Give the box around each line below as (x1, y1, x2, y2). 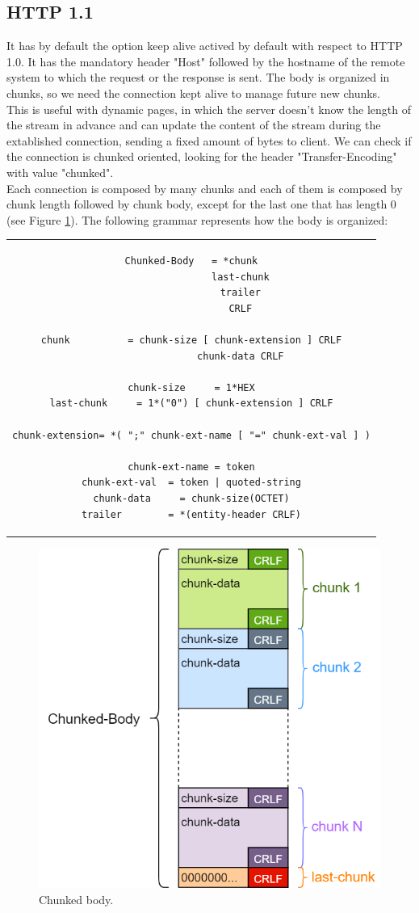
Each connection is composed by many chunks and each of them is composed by (6, 179, 403, 196)
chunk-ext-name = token (128, 461, 255, 473)
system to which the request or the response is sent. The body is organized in (6, 69, 390, 86)
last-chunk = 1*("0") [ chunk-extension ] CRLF (49, 398, 333, 410)
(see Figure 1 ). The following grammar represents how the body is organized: (6, 211, 388, 228)
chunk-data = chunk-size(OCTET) (93, 492, 290, 504)
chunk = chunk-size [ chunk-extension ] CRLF (40, 334, 342, 347)
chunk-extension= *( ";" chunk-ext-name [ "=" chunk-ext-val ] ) (12, 429, 371, 441)
